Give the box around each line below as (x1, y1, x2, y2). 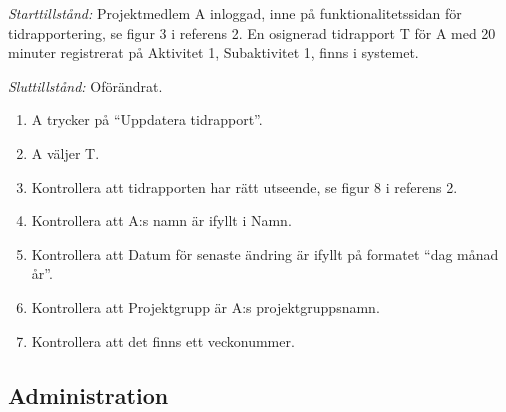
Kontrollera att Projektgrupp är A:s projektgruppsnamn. (31, 296, 380, 317)
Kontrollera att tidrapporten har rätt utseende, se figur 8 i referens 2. (31, 176, 458, 197)
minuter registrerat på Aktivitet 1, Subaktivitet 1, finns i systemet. (8, 42, 419, 63)
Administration (8, 379, 169, 410)
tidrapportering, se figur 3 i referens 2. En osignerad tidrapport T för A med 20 (8, 22, 496, 43)
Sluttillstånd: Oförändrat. (8, 75, 163, 96)
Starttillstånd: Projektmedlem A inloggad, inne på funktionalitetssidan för (8, 3, 462, 23)
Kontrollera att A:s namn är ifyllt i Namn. (31, 210, 292, 231)
